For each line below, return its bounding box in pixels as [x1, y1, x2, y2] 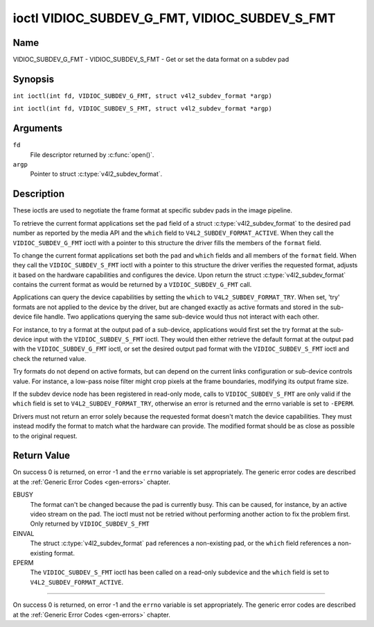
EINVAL [12, 529, 35, 537]
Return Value [12, 450, 71, 462]
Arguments [12, 122, 63, 135]
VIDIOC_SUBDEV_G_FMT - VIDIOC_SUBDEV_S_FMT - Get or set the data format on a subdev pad [12, 56, 290, 64]
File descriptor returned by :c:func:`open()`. [30, 150, 154, 159]
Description [12, 188, 65, 200]
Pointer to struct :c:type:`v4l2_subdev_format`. [30, 170, 163, 178]
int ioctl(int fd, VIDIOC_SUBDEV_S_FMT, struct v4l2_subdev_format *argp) [12, 105, 273, 112]
